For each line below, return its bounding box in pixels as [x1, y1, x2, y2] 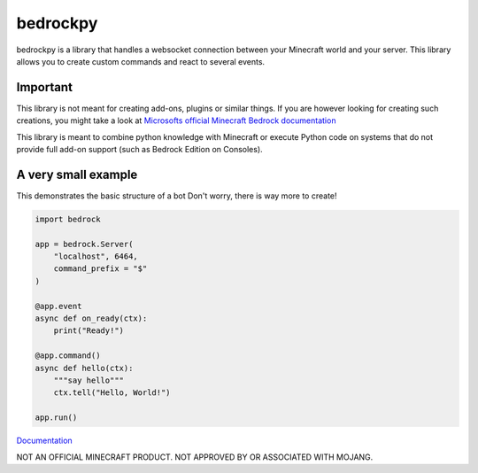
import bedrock [35, 213, 101, 224]
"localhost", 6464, [53, 252, 139, 261]
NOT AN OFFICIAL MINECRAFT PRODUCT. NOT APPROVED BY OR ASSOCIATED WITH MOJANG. [16, 452, 374, 462]
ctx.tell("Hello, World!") [53, 388, 172, 398]
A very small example [16, 167, 138, 182]
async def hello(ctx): [35, 363, 134, 373]
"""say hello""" [53, 375, 124, 385]
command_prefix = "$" [53, 264, 148, 274]
